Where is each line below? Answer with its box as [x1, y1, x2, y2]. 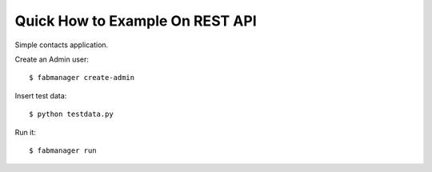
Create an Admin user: [14, 54, 90, 64]
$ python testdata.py [29, 110, 114, 119]
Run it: [14, 127, 36, 137]
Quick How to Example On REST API [14, 12, 257, 30]
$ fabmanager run [29, 146, 97, 155]
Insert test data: [14, 90, 67, 100]
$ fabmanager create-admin [29, 73, 135, 82]
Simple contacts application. [14, 40, 109, 50]
